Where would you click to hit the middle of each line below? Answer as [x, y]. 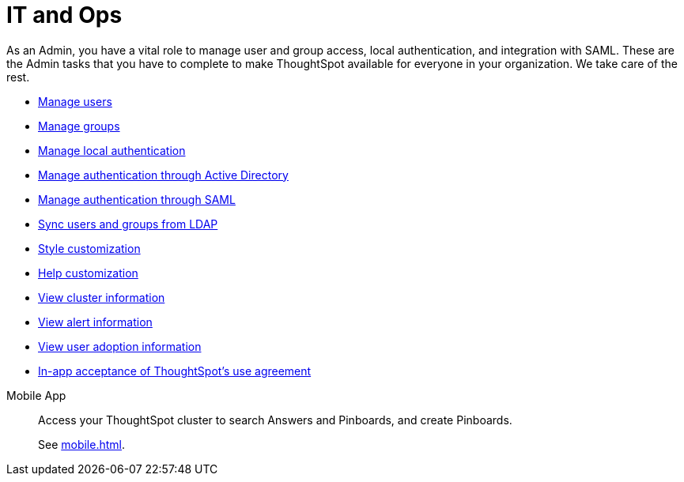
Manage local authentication [112, 150]
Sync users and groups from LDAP [128, 224]
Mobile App [36, 395]
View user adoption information [120, 346]
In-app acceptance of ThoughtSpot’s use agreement [175, 371]
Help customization [88, 273]
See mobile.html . [82, 444]
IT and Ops [64, 15]
